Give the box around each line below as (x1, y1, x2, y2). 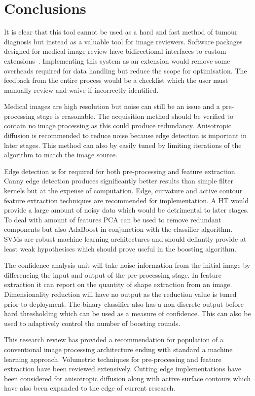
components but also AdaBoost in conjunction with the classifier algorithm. (4, 224, 233, 234)
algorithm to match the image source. (4, 149, 117, 160)
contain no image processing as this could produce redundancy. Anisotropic (4, 120, 232, 131)
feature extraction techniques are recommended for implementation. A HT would (4, 195, 249, 205)
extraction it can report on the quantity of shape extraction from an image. (4, 279, 232, 289)
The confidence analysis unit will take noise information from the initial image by (4, 260, 251, 270)
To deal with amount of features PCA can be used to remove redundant (4, 214, 221, 224)
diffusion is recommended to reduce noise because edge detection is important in (4, 130, 247, 141)
